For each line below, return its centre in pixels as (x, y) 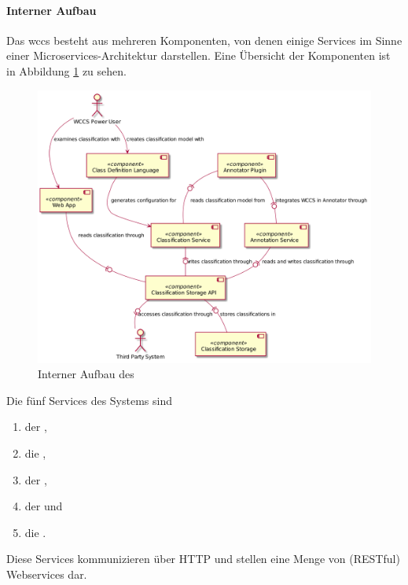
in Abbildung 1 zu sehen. (66, 70)
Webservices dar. (47, 574)
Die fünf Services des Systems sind (89, 400)
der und (44, 506)
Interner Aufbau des (86, 374)
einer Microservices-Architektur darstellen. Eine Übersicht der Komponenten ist (198, 55)
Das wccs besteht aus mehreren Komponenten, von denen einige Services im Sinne (204, 40)
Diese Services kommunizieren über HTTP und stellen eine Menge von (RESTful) (203, 559)
